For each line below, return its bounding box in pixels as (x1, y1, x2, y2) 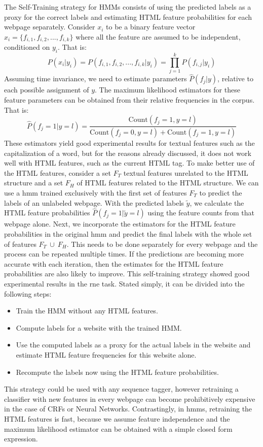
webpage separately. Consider (4, 21, 95, 32)
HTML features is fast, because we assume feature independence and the (4, 413, 230, 424)
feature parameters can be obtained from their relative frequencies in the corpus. (4, 94, 255, 105)
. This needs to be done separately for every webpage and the (66, 238, 258, 249)
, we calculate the (190, 197, 244, 208)
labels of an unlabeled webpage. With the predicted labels (4, 197, 184, 208)
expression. (4, 433, 38, 444)
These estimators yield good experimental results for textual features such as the (4, 138, 255, 148)
